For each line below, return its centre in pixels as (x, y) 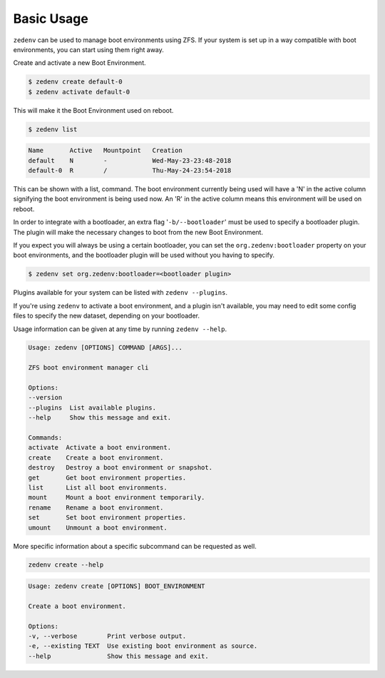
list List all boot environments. (98, 487)
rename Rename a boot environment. (96, 507)
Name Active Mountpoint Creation (106, 151)
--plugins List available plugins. (92, 408)
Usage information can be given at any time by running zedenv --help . (120, 329)
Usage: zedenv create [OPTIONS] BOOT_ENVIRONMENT (117, 586)
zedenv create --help (66, 565)
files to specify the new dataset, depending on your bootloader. (106, 316)
